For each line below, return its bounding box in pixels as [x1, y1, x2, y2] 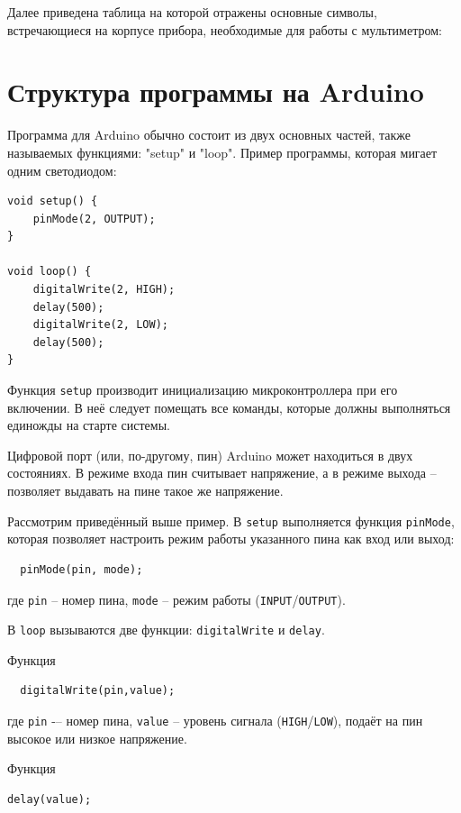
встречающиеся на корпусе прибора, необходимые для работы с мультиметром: [7, 20, 442, 39]
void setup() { [7, 195, 98, 208]
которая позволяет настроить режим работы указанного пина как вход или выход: [7, 529, 455, 548]
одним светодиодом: [7, 160, 117, 179]
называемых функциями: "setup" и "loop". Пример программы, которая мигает [7, 142, 438, 161]
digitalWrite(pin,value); [20, 684, 176, 698]
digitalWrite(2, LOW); [32, 318, 168, 332]
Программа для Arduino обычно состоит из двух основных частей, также [7, 125, 411, 144]
